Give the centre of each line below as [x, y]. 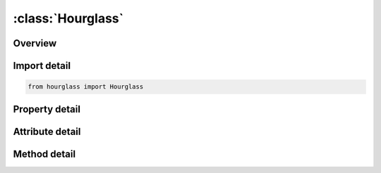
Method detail [44, 154]
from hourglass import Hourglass [86, 87]
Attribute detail [47, 131]
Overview [35, 43]
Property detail [47, 109]
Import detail [42, 66]
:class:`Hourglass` [68, 18]
